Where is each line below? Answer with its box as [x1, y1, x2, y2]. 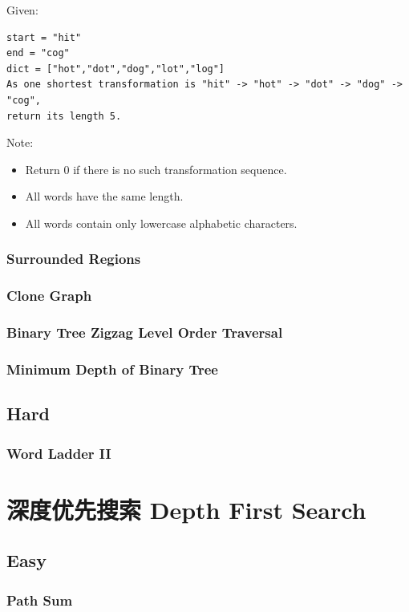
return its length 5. [6, 110, 122, 122]
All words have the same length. [25, 188, 184, 205]
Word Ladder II [6, 443, 111, 463]
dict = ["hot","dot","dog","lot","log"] [6, 63, 225, 75]
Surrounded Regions [6, 249, 141, 269]
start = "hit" [6, 31, 82, 43]
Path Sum [6, 590, 73, 610]
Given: [6, 2, 38, 18]
